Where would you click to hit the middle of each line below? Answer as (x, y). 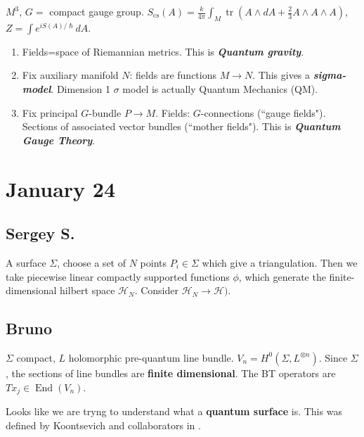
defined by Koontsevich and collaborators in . (103, 425)
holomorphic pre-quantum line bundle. (151, 357)
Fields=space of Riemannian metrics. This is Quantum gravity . (163, 51)
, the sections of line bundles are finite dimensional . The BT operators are (171, 373)
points (153, 262)
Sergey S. (40, 233)
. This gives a (281, 75)
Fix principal (50, 112)
